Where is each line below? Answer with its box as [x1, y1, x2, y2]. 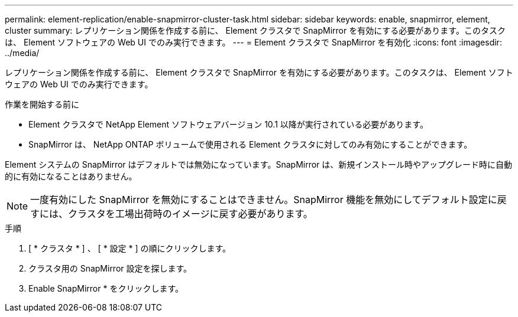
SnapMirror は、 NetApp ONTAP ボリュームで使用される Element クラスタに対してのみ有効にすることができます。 [28, 139, 472, 149]
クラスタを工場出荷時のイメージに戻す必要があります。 [68, 208, 313, 220]
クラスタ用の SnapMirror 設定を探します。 [28, 263, 192, 273]
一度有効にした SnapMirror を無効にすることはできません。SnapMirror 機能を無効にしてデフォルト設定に [30, 194, 497, 205]
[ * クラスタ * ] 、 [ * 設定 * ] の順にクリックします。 [28, 243, 231, 253]
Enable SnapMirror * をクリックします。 [28, 283, 184, 293]
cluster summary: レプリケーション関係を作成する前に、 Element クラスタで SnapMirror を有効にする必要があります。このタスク [5, 25, 506, 35]
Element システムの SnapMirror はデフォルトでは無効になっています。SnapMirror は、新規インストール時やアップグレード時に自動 [5, 159, 513, 169]
